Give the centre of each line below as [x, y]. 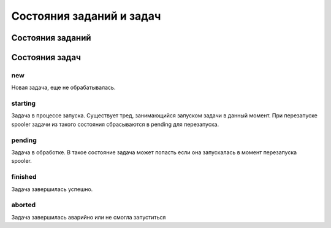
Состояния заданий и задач [86, 16]
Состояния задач [46, 57]
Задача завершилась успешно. [52, 189]
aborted [24, 205]
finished [24, 177]
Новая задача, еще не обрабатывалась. [63, 88]
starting [24, 103]
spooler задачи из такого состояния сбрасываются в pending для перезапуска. [115, 124]
